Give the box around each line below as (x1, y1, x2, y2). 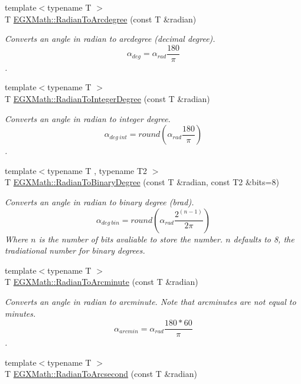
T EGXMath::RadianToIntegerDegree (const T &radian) (5, 93, 210, 105)
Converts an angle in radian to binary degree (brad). (5, 196, 194, 208)
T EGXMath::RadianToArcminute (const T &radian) (5, 275, 198, 288)
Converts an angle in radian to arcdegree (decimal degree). (5, 32, 215, 45)
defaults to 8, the (233, 232, 295, 245)
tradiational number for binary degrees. (5, 244, 145, 257)
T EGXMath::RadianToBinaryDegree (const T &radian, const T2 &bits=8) (5, 176, 279, 188)
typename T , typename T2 (47, 164, 148, 176)
